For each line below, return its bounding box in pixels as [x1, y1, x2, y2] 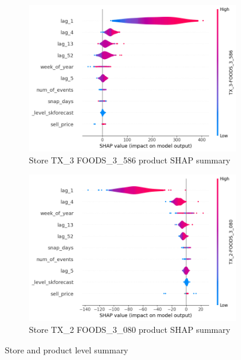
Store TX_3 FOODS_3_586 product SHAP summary [29, 153, 231, 166]
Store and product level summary [5, 343, 128, 356]
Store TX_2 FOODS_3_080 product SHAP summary [29, 323, 231, 336]
